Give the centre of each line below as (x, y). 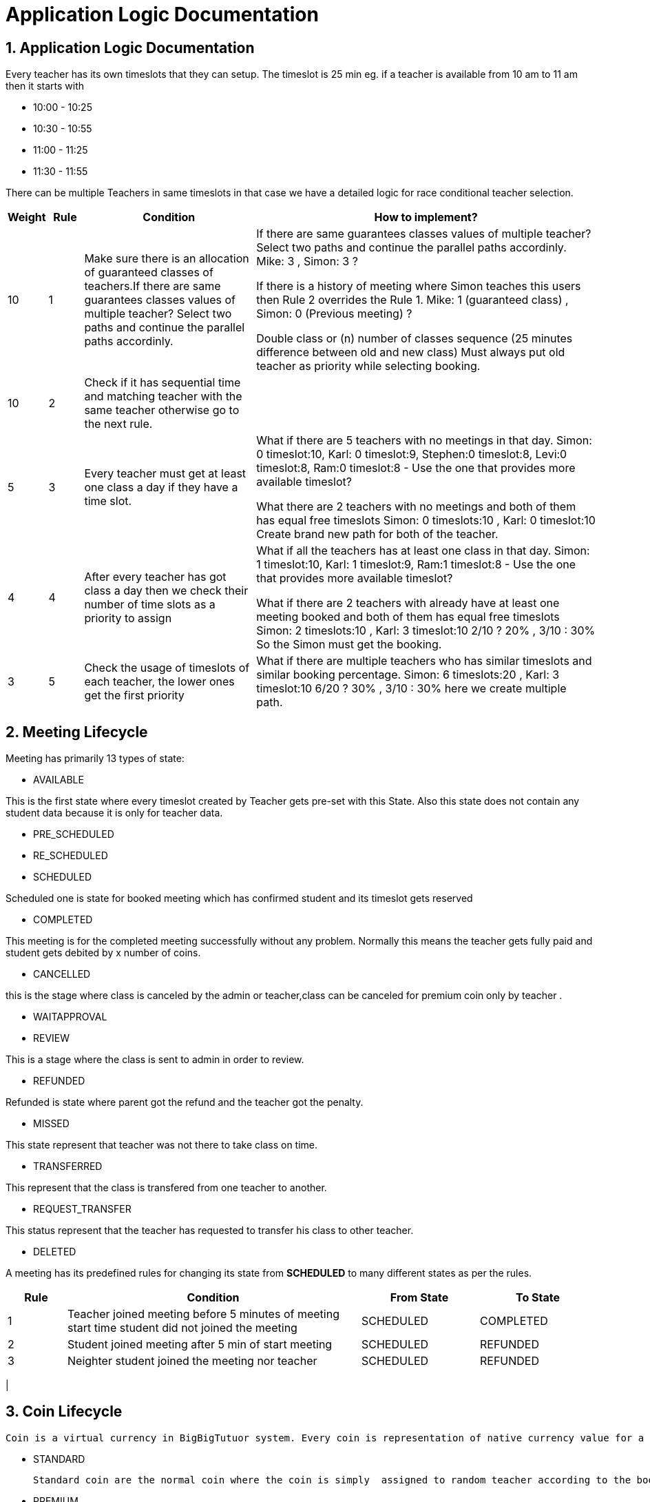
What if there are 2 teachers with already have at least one (408, 603)
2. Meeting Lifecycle (77, 732)
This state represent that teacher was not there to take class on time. (162, 1145)
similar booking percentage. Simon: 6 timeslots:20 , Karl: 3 (408, 675)
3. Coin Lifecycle (64, 1412)
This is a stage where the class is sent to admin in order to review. (155, 1060)
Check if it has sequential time (162, 383)
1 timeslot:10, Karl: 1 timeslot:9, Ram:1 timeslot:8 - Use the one (416, 565)
